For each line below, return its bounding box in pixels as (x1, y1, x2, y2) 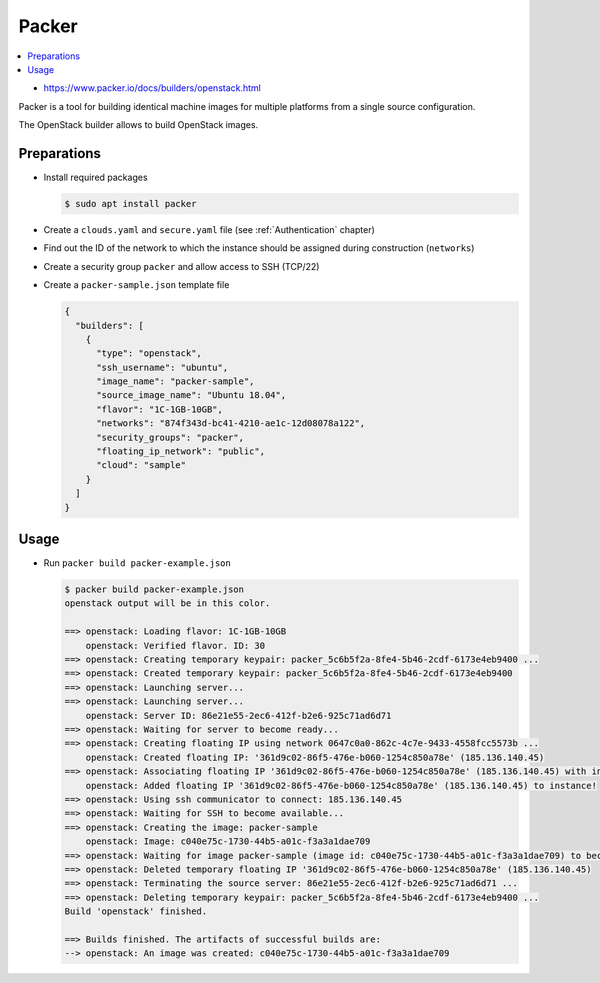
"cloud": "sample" (96, 460, 187, 471)
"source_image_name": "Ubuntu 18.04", (96, 390, 287, 401)
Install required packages (43, 171, 149, 184)
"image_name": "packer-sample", (96, 376, 255, 387)
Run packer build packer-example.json (43, 557, 232, 569)
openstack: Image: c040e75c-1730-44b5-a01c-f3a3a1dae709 (85, 836, 371, 847)
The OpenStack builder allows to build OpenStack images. (18, 119, 259, 131)
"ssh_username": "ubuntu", (96, 361, 229, 373)
